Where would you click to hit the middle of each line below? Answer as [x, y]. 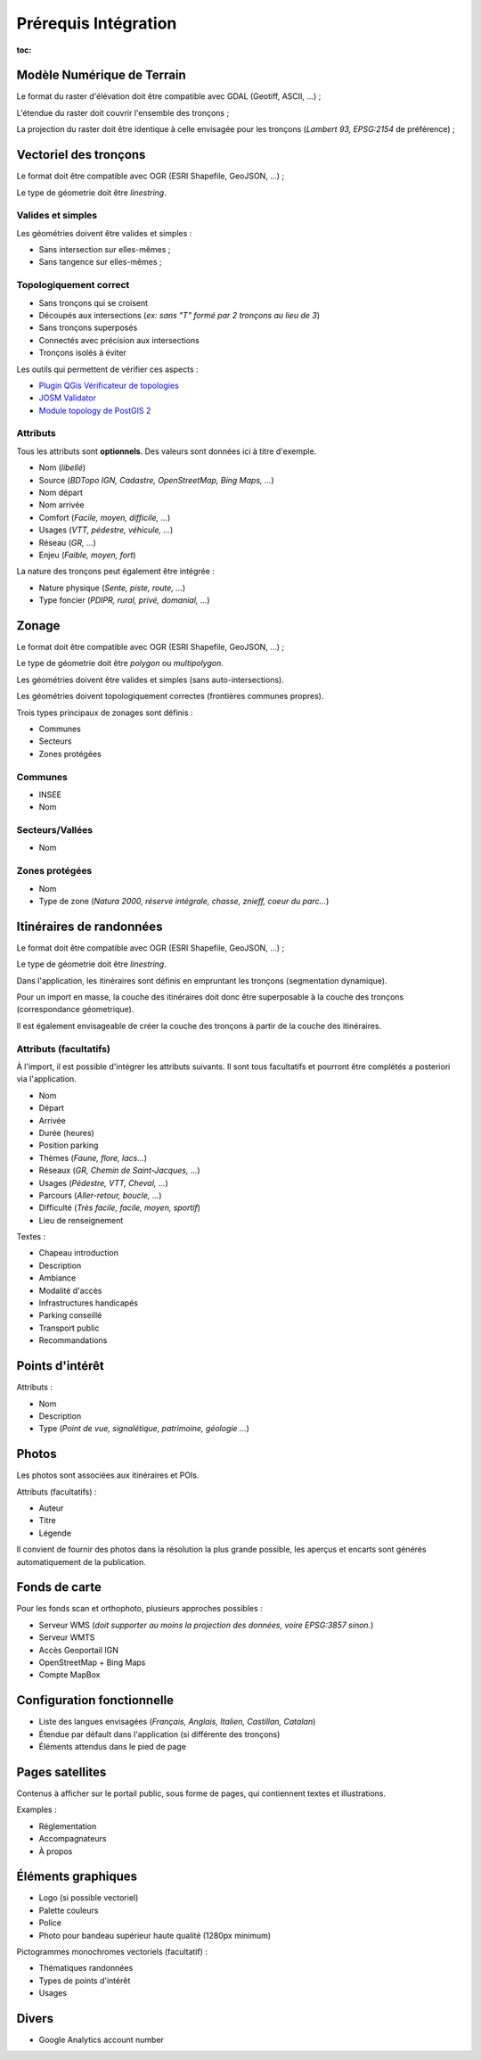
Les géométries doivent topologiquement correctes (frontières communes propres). [170, 696]
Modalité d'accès [70, 1290]
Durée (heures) [67, 1133]
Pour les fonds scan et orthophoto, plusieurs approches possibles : [139, 1609]
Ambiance [57, 1278]
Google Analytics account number [102, 2040]
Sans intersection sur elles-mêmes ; [105, 250]
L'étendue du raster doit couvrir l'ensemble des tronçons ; [123, 112]
